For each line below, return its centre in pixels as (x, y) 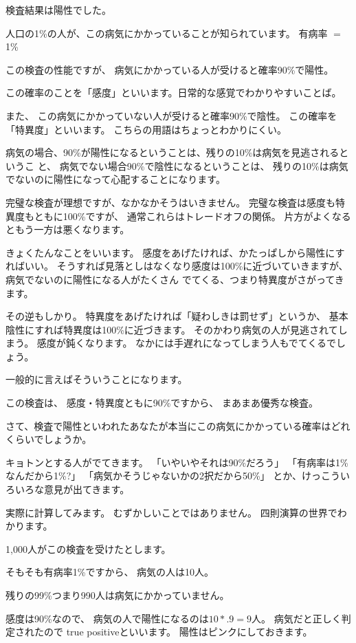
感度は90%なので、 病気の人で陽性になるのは (107, 618)
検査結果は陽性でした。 (58, 10)
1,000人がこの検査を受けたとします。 (88, 548)
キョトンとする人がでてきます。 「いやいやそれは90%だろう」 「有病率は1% (177, 462)
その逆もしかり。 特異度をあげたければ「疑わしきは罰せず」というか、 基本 (177, 316)
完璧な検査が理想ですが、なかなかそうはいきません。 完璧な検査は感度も (170, 202)
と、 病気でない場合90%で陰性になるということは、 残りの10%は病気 (193, 165)
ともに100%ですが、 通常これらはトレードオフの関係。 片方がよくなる (192, 216)
